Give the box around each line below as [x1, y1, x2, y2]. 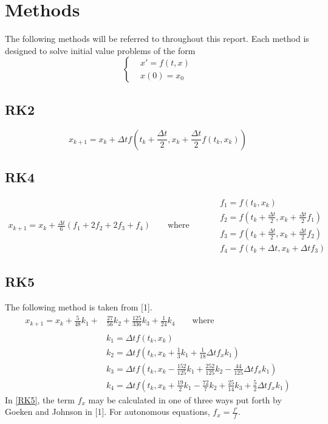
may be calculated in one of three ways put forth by [88, 393, 282, 406]
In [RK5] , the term [5, 393, 75, 406]
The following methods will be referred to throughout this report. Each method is [5, 32, 309, 45]
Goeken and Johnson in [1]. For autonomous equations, [5, 405, 210, 418]
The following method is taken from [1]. [5, 301, 152, 313]
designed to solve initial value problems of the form [5, 44, 196, 56]
